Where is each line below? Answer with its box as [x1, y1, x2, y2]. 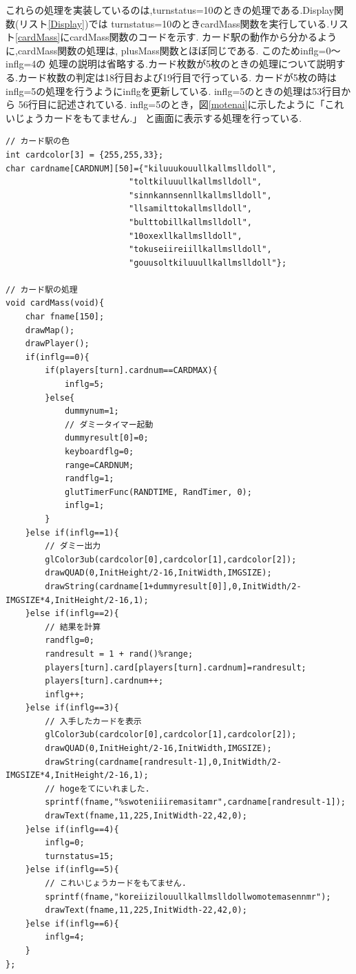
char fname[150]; [25, 312, 105, 322]
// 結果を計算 [45, 622, 101, 632]
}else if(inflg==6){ [25, 918, 119, 929]
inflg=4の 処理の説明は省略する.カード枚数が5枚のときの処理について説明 [6, 56, 336, 71]
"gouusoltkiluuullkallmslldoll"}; [128, 257, 287, 268]
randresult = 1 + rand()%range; [45, 648, 193, 659]
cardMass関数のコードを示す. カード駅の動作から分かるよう [70, 30, 337, 44]
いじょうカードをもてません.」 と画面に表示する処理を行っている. [6, 110, 302, 125]
